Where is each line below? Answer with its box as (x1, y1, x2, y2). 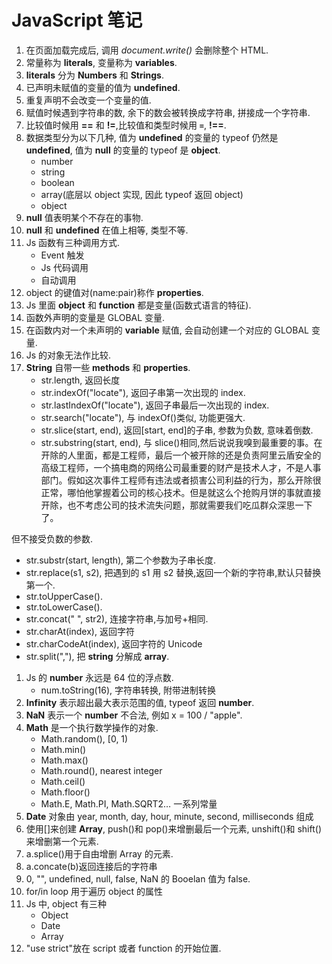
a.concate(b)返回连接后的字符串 (25, 860, 158, 872)
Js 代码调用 (40, 261, 89, 273)
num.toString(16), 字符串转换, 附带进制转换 (40, 684, 217, 696)
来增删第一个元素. (25, 835, 99, 847)
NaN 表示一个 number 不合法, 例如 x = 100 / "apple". (25, 709, 243, 721)
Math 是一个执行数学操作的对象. (25, 721, 159, 733)
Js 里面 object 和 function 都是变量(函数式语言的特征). (25, 299, 252, 311)
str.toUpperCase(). (25, 590, 103, 602)
